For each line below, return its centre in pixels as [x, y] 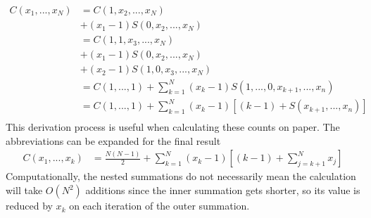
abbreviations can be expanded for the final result [113, 140]
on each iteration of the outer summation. [159, 206]
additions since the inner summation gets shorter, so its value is [223, 190]
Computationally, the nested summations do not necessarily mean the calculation [181, 176]
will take [24, 190]
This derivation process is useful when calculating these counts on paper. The [173, 127]
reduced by [29, 206]
